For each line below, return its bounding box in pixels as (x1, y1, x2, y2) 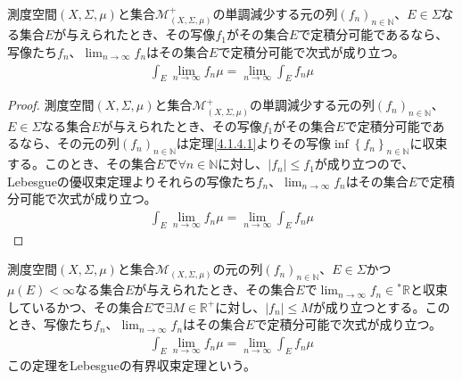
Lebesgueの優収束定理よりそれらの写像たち (7, 171, 257, 190)
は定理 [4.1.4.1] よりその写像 (176, 134, 332, 153)
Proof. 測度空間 (7, 95, 95, 114)
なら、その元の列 (19, 134, 120, 153)
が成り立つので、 (314, 154, 415, 173)
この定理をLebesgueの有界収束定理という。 (7, 355, 257, 374)
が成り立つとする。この (312, 297, 450, 316)
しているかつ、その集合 (7, 297, 144, 316)
